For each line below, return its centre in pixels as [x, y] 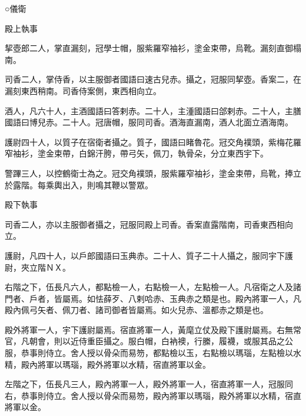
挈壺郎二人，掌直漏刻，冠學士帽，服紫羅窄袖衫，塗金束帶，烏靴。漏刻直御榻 [153, 48]
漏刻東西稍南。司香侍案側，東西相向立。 [83, 90]
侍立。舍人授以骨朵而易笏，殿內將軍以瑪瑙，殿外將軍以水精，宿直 [173, 395]
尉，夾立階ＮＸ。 [38, 267]
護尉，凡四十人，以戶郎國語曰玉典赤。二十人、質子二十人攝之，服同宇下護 [149, 255]
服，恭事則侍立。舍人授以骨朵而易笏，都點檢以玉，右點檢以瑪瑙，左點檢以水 [153, 353]
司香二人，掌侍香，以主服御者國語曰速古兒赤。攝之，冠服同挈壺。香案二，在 [153, 79]
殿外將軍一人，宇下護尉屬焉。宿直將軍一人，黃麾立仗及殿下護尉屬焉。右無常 [153, 329]
